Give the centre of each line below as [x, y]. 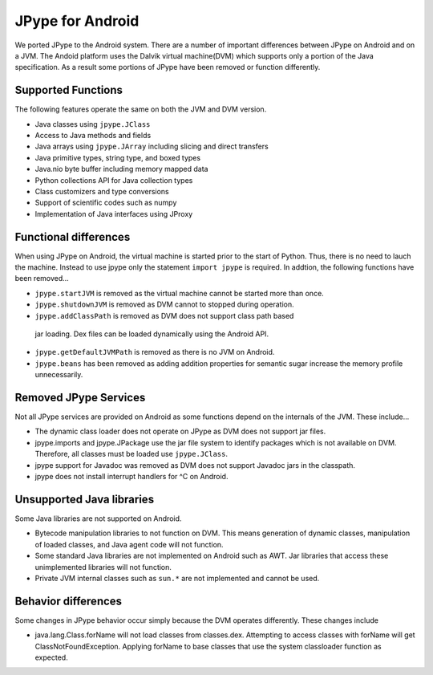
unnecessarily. [59, 375]
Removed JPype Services [80, 397]
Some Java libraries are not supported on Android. [98, 518]
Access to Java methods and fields [93, 136]
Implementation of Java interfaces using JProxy [114, 213]
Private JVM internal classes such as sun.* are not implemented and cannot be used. [177, 578]
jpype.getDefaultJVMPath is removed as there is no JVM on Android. [155, 352]
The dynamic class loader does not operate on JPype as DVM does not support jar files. [180, 431]
